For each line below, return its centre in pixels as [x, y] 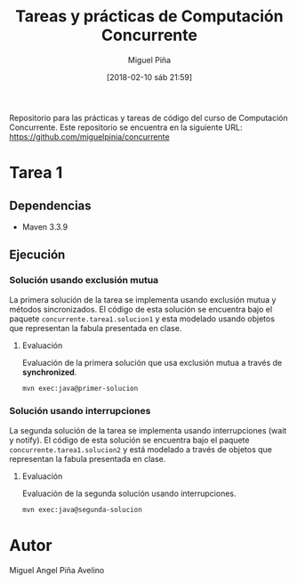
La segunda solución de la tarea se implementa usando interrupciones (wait [148, 430]
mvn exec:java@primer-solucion [80, 388]
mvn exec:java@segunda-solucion [82, 509]
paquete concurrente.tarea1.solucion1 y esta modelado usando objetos [142, 319]
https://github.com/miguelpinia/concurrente [90, 136]
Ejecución [37, 255]
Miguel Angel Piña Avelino [57, 570]
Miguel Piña [149, 60]
